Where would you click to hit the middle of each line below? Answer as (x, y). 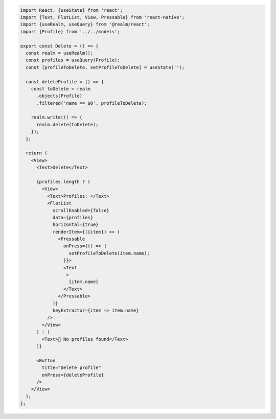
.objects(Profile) (60, 96)
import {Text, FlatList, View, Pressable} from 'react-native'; (102, 17)
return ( (37, 153)
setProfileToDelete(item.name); (109, 253)
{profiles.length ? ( (63, 182)
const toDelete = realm (61, 89)
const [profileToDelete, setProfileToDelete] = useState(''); (105, 67)
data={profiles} (73, 217)
